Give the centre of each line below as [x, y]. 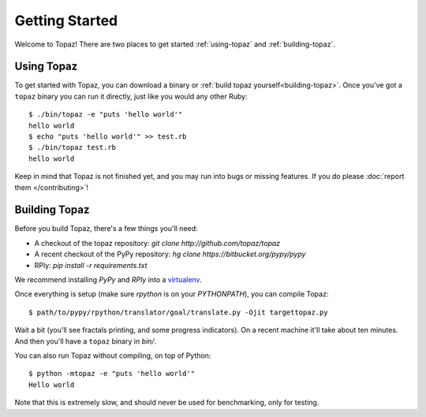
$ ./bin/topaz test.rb [73, 147]
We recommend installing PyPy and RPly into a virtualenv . [108, 280]
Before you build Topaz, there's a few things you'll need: [106, 229]
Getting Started [66, 20]
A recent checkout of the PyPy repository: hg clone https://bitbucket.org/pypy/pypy [170, 254]
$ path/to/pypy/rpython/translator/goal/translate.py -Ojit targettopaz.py [178, 312]
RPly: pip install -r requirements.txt [91, 265]
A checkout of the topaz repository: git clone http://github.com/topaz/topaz [157, 243]
